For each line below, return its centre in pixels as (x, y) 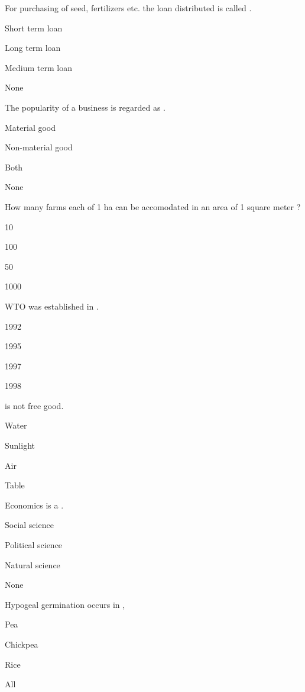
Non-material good (39, 147)
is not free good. (34, 405)
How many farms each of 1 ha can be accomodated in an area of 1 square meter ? (153, 206)
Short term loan (34, 28)
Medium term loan (38, 67)
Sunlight (20, 445)
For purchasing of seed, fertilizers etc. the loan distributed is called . (128, 8)
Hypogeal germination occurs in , (65, 604)
